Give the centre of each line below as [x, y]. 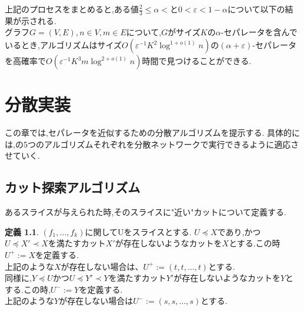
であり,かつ [239, 231]
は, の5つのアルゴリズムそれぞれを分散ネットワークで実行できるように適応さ [152, 144]
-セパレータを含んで [259, 32]
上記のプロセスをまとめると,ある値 [72, 9]
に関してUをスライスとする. [138, 231]
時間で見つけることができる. [197, 61]
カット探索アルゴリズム [73, 187]
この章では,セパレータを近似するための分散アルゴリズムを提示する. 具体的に [153, 133]
